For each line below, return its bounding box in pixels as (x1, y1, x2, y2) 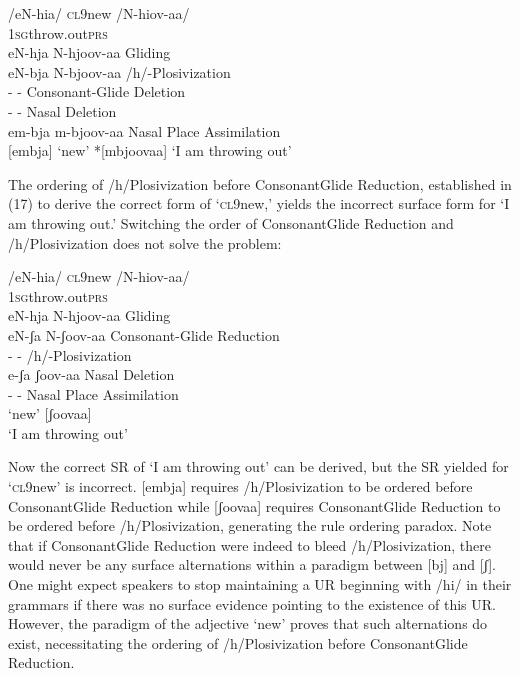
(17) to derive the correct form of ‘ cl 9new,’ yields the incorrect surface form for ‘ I (8, 193, 510, 214)
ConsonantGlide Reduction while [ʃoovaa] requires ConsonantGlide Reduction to (8, 495, 501, 516)
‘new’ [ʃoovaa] (8, 403, 92, 424)
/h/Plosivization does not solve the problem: (8, 232, 282, 253)
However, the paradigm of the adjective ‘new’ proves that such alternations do (8, 613, 488, 634)
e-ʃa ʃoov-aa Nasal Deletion (8, 364, 175, 385)
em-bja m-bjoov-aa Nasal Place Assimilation (8, 120, 281, 141)
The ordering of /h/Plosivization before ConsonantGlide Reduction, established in (8, 173, 512, 194)
